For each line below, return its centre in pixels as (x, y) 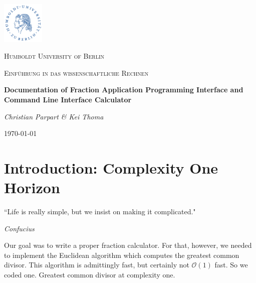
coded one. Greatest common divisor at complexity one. (90, 275)
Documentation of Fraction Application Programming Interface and (124, 90)
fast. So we (231, 265)
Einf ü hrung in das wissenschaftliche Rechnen (76, 73)
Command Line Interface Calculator (68, 99)
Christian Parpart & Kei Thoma (54, 116)
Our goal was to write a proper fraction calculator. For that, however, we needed (128, 245)
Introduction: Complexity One (111, 167)
